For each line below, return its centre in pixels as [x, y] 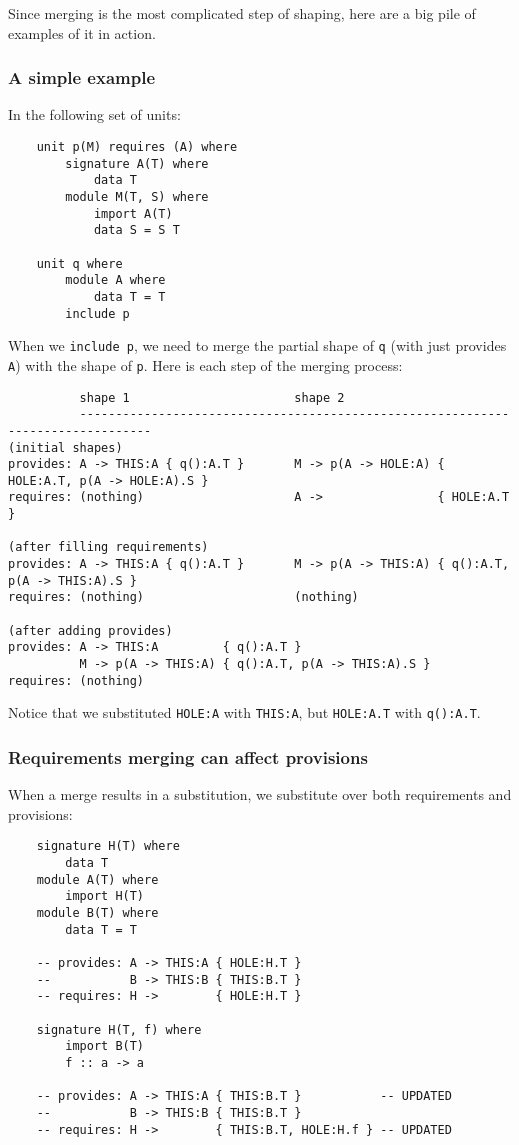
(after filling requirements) [108, 547]
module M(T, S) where [137, 196]
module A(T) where [97, 879]
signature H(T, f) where [119, 1029]
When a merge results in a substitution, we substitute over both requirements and [260, 794]
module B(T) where [97, 913]
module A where [115, 280]
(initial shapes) [65, 447]
